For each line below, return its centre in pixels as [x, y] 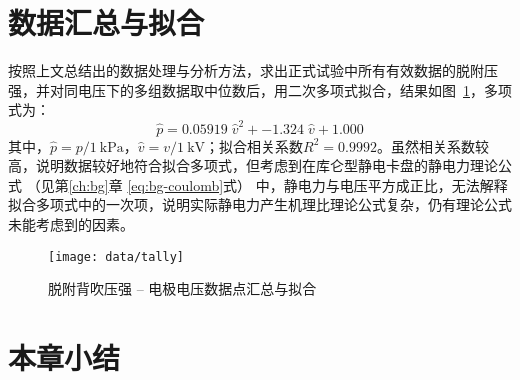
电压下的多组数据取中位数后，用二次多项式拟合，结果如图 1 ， [280, 89]
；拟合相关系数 [254, 145]
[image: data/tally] [116, 256]
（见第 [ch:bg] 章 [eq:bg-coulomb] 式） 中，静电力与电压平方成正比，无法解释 [267, 184]
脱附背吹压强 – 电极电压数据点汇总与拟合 [182, 288]
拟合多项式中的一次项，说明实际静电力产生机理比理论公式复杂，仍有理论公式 [260, 204]
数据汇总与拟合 [106, 22]
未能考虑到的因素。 [71, 224]
